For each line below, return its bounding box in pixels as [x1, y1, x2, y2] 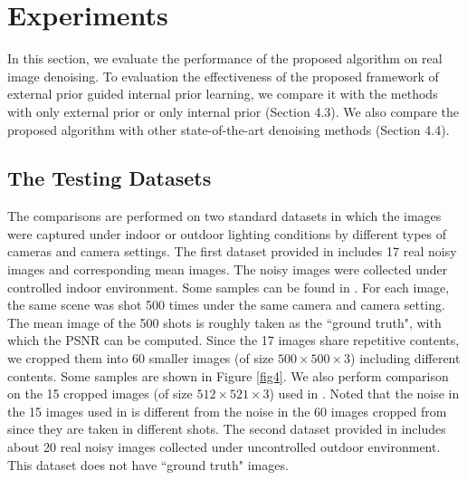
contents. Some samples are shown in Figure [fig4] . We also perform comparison [7, 366, 449, 385]
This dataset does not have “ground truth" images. [7, 455, 289, 474]
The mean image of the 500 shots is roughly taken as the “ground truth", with [7, 312, 442, 331]
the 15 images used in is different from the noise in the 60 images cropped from [7, 401, 447, 420]
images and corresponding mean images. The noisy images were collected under [7, 260, 448, 279]
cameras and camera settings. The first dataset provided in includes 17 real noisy [7, 242, 457, 261]
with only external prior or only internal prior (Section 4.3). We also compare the [7, 101, 459, 120]
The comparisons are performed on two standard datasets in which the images [7, 206, 442, 226]
